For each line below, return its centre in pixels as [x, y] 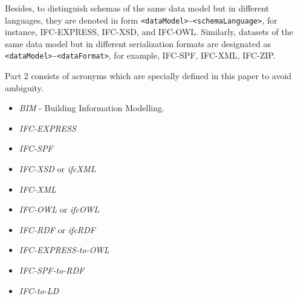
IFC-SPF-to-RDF [52, 270]
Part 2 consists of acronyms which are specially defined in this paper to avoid [148, 76]
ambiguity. [24, 87]
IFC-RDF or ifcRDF [57, 229]
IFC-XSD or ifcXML [57, 169]
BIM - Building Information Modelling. [92, 108]
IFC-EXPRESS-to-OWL [64, 250]
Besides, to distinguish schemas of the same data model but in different [137, 8]
